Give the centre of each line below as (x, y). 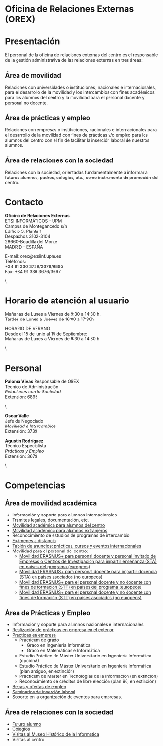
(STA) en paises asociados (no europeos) (61, 577)
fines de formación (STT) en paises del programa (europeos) (81, 587)
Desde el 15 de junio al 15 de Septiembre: (46, 334)
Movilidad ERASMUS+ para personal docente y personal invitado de (88, 556)
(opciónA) (29, 661)
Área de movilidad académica (51, 503)
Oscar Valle (17, 416)
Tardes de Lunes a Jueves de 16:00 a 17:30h (50, 319)
